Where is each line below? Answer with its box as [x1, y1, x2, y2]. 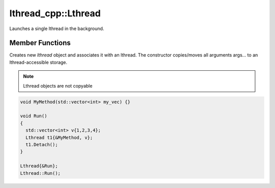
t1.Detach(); [25, 142, 58, 147]
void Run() [20, 113, 47, 119]
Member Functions [9, 39, 71, 47]
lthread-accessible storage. [9, 59, 68, 65]
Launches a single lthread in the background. [9, 25, 104, 32]
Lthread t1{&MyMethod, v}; [25, 135, 93, 140]
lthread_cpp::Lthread [9, 8, 101, 19]
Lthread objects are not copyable [23, 83, 93, 89]
